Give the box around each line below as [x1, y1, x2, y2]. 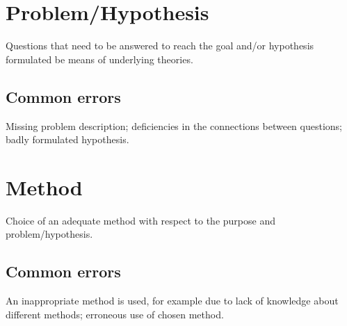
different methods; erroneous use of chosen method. [6, 307, 224, 321]
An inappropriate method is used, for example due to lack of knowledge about [6, 293, 339, 308]
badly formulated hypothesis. [6, 132, 129, 147]
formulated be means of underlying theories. [6, 51, 193, 66]
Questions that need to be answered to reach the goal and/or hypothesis [6, 38, 314, 53]
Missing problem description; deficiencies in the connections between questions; [6, 118, 342, 133]
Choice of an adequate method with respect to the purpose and [6, 213, 275, 227]
